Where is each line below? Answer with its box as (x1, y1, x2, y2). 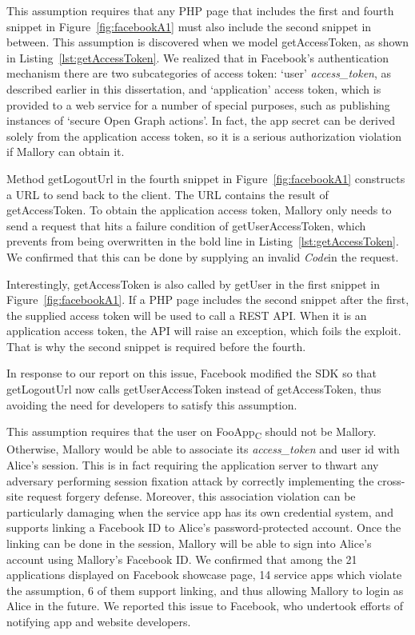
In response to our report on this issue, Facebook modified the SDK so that (6, 365, 377, 381)
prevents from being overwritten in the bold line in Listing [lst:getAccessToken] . (6, 233, 399, 250)
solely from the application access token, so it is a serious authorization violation (6, 127, 402, 144)
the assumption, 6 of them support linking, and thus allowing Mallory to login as (6, 581, 404, 598)
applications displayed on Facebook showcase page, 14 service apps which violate (6, 566, 402, 583)
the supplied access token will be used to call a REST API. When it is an (6, 306, 367, 323)
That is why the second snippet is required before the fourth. (6, 337, 306, 354)
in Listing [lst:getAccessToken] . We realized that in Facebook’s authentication (6, 49, 389, 66)
